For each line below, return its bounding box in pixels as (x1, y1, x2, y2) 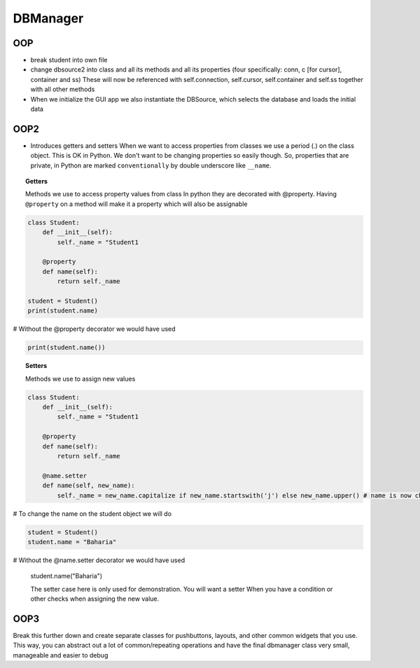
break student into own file (30, 56, 108, 64)
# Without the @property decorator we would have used (13, 325, 176, 333)
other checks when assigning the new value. (30, 594, 160, 603)
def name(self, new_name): (42, 482, 136, 490)
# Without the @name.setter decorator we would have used (13, 556, 185, 564)
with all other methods (30, 85, 95, 94)
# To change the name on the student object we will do (13, 509, 171, 518)
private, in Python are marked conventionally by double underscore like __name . (30, 161, 272, 170)
